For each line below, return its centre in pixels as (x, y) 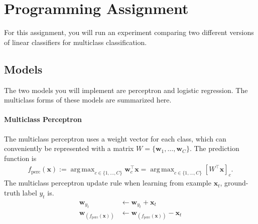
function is (20, 158)
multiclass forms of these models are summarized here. (88, 100)
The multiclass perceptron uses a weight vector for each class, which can (115, 138)
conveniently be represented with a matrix (69, 148)
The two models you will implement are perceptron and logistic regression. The (126, 90)
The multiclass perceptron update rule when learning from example (108, 183)
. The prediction (214, 148)
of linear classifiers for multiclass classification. (76, 42)
